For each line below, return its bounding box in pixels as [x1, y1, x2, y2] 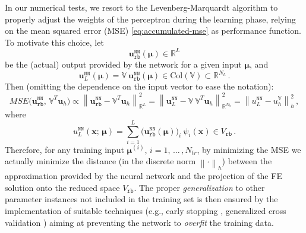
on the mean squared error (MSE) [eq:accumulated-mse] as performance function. [5, 24, 301, 37]
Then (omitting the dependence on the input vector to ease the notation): [5, 80, 274, 92]
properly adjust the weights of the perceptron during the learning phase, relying [5, 12, 296, 25]
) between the [222, 155, 272, 167]
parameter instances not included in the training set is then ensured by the [5, 193, 278, 205]
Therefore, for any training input [5, 143, 124, 155]
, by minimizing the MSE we [197, 143, 301, 155]
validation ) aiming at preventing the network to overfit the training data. [5, 216, 274, 228]
